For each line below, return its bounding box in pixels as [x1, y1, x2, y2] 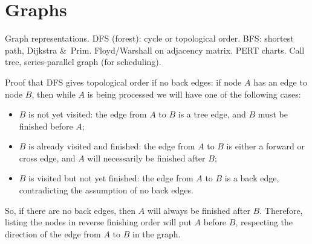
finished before [19, 119, 73, 132]
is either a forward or [226, 140, 305, 152]
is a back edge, [224, 172, 279, 184]
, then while [31, 87, 76, 100]
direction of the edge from [5, 227, 101, 240]
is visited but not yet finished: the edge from [28, 172, 193, 184]
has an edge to [253, 75, 307, 88]
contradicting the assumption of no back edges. [19, 184, 193, 196]
